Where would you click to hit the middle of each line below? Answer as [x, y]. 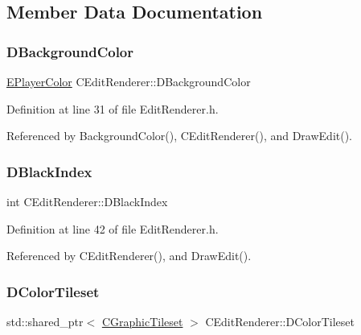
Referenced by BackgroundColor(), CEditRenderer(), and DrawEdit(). [180, 136]
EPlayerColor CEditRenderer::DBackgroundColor [129, 81]
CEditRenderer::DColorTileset [280, 321]
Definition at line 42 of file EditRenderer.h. [113, 228]
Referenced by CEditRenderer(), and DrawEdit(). [129, 256]
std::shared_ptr [45, 321]
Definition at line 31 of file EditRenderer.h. [113, 108]
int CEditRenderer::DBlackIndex [87, 201]
